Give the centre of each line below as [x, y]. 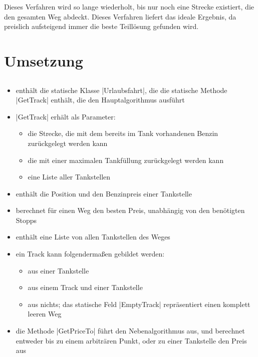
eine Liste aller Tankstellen [69, 177]
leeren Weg [45, 314]
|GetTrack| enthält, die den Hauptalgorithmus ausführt [100, 100]
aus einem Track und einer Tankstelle [85, 287]
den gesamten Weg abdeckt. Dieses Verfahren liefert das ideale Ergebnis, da [120, 16]
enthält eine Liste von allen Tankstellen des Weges [93, 237]
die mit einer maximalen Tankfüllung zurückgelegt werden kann [126, 160]
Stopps [26, 220]
